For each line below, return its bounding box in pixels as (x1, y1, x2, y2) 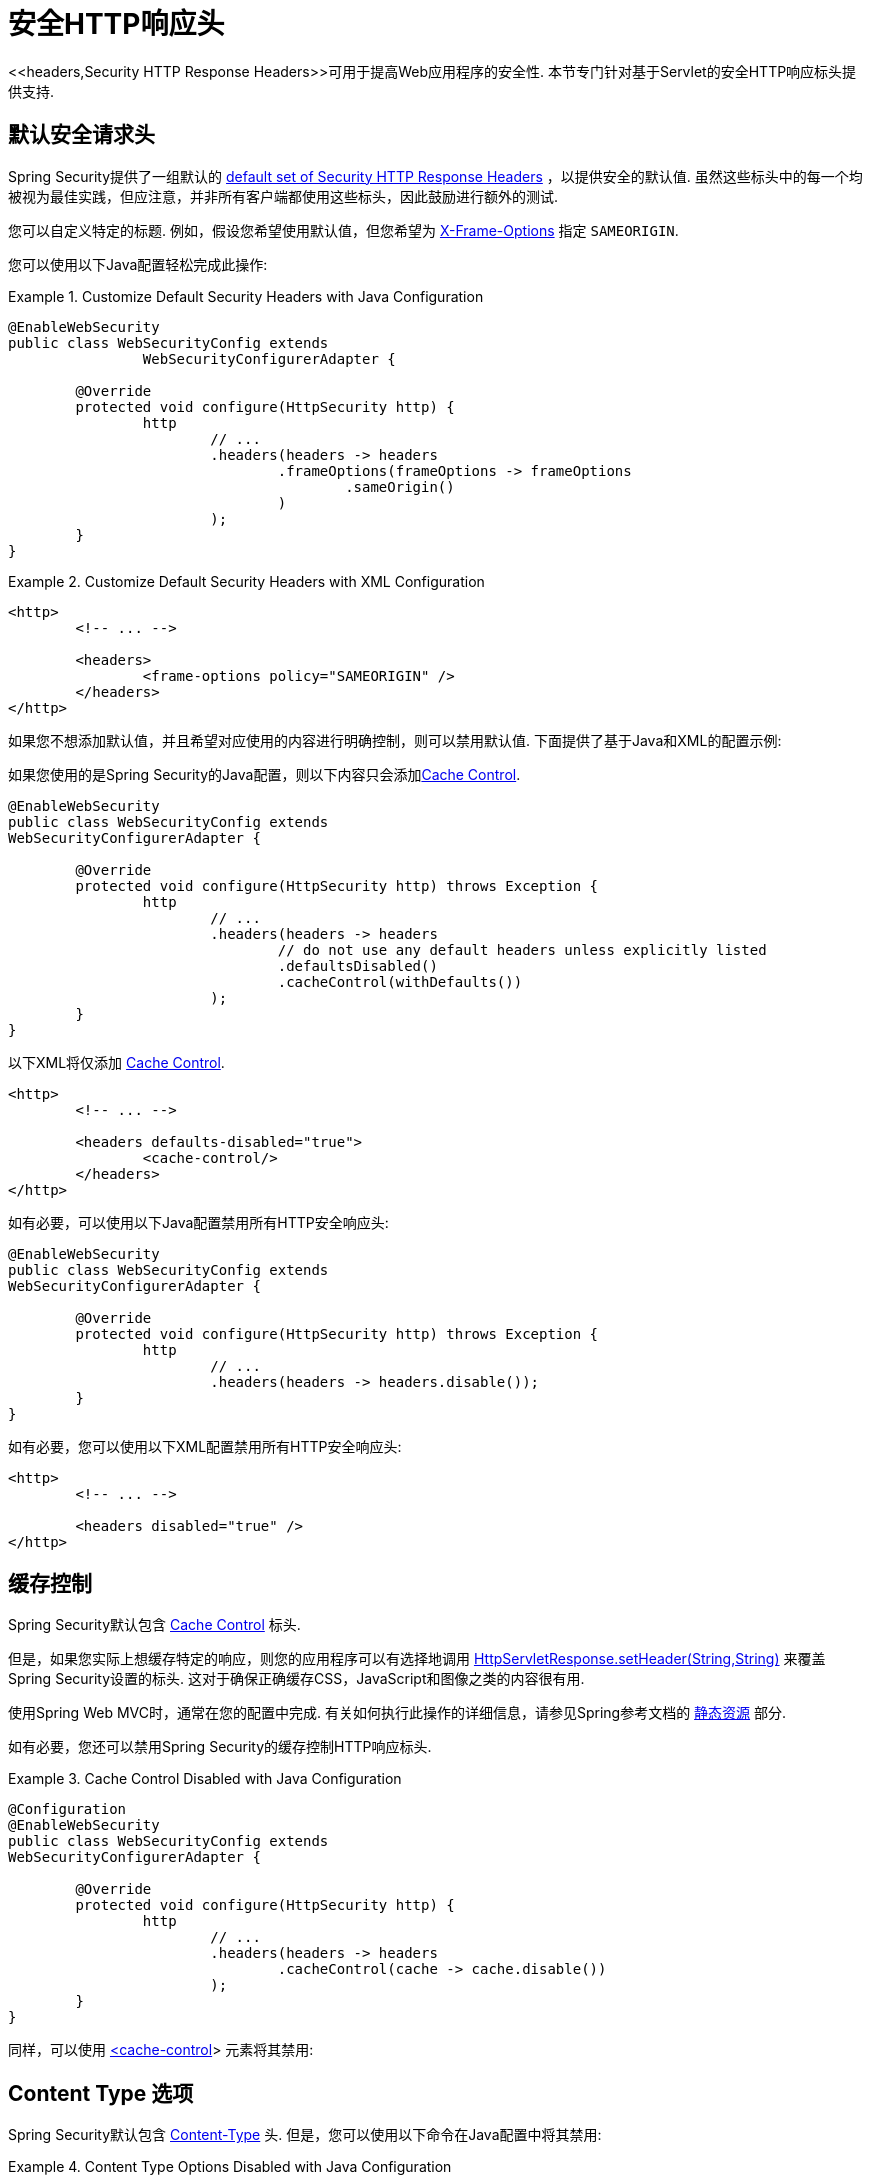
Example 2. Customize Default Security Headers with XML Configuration (8, 572, 485, 590)
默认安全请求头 (8, 122, 155, 148)
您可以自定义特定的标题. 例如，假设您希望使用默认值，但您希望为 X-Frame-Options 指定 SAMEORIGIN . (8, 221, 679, 239)
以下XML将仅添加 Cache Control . (8, 1053, 225, 1071)
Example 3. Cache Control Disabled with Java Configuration (8, 1770, 402, 1788)
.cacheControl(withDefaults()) (277, 973, 523, 990)
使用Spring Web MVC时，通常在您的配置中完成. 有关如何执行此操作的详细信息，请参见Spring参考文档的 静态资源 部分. (8, 1704, 787, 1722)
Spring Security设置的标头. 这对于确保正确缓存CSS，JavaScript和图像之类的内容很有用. (8, 1670, 585, 1688)
